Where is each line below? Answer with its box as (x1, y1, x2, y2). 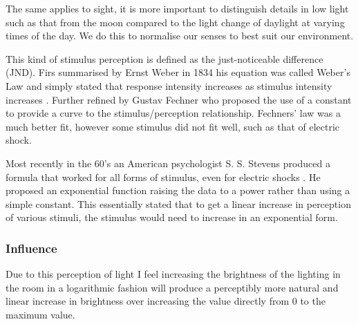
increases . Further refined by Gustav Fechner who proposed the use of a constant (6, 92, 352, 106)
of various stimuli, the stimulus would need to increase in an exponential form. (6, 210, 338, 225)
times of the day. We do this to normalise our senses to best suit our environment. (6, 28, 354, 43)
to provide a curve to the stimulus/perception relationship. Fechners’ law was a (6, 106, 341, 120)
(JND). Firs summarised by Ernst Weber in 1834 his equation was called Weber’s (6, 65, 350, 79)
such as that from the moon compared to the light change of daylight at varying (6, 15, 345, 29)
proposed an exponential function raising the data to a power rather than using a (6, 183, 350, 198)
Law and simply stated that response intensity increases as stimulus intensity (6, 78, 332, 93)
